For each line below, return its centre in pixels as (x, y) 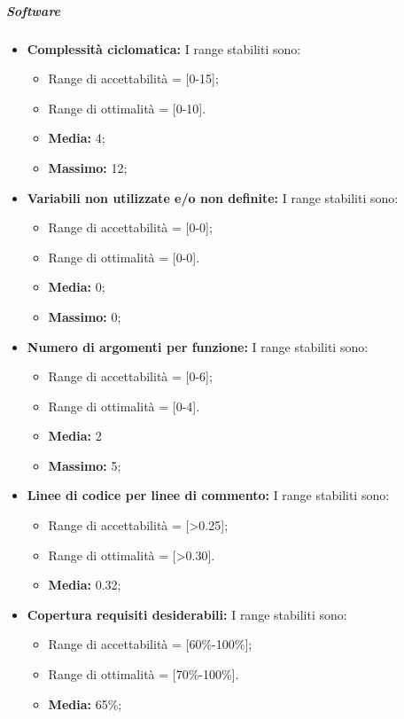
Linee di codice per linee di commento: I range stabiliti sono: (208, 495)
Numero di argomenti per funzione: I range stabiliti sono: (198, 346)
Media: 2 (75, 436)
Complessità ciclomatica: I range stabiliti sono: (164, 48)
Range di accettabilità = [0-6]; (130, 376)
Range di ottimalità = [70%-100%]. (144, 674)
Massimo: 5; (85, 465)
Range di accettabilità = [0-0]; (130, 227)
